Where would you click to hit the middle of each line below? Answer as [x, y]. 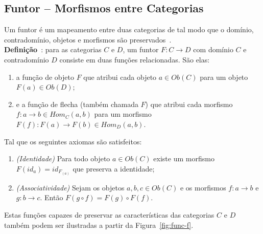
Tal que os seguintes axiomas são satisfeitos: [73, 141]
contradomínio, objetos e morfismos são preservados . [88, 39]
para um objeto [224, 77]
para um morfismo [123, 114]
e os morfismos [203, 187]
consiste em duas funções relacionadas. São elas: [135, 59]
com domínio [213, 49]
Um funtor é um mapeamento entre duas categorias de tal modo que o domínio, [129, 29]
